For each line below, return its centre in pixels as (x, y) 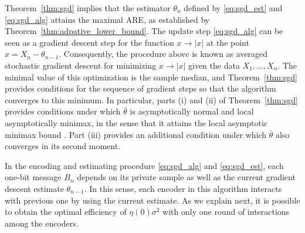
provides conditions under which (63, 111)
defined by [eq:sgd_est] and (233, 8)
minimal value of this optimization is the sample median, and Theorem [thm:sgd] (151, 77)
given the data (214, 65)
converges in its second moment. (63, 146)
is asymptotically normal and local (192, 111)
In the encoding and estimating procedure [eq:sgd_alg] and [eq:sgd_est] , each (144, 165)
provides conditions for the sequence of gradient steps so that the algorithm (140, 88)
